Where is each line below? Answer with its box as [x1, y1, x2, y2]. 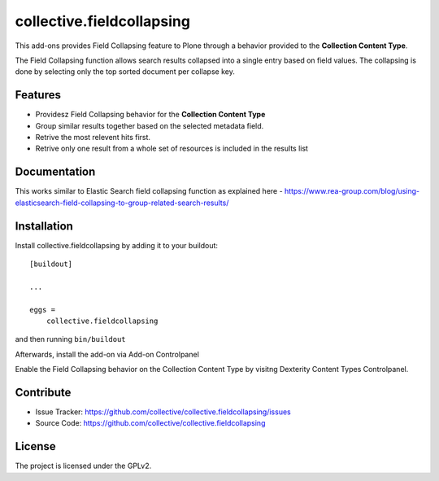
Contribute [15, 385, 72, 399]
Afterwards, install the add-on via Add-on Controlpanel [15, 349, 199, 359]
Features [15, 88, 61, 102]
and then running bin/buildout [15, 335, 126, 344]
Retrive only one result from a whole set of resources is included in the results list [35, 143, 309, 154]
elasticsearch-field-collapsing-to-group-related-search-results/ [15, 198, 229, 208]
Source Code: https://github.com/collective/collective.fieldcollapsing [35, 418, 266, 428]
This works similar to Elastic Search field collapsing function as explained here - [15, 186, 284, 196]
